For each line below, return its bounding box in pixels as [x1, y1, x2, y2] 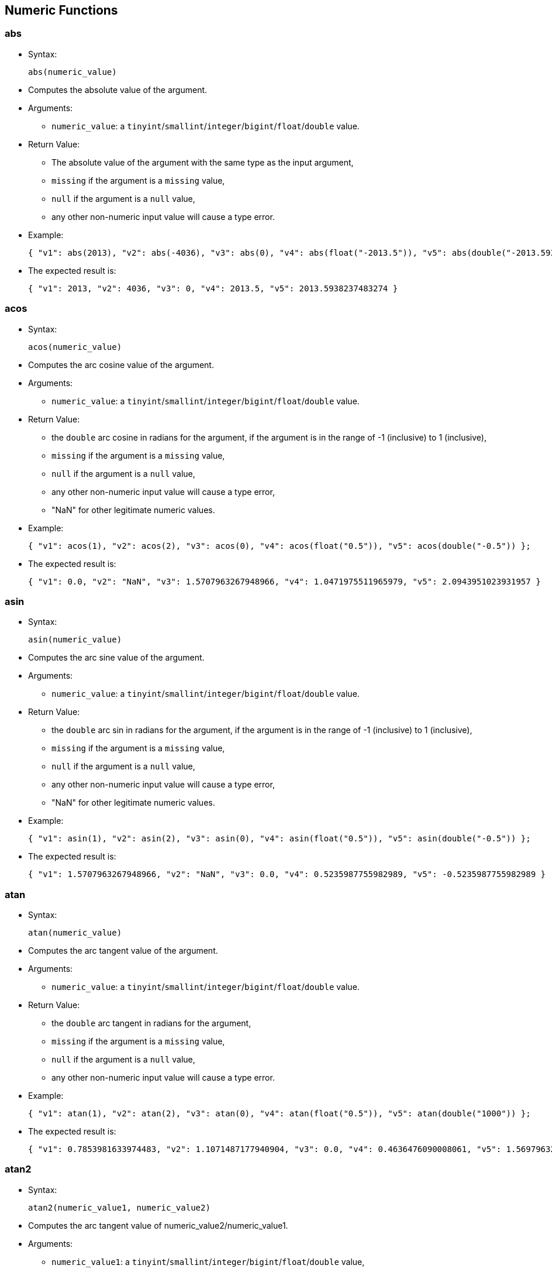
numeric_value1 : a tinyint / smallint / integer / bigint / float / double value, [51, 1256, 365, 1267]
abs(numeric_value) [28, 67, 117, 77]
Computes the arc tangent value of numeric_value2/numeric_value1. [28, 1220, 288, 1230]
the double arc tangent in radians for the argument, [51, 1018, 251, 1029]
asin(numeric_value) [28, 635, 122, 645]
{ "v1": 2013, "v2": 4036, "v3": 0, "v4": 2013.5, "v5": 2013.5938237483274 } [28, 283, 398, 293]
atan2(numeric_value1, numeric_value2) [28, 1202, 211, 1212]
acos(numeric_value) [28, 342, 122, 352]
